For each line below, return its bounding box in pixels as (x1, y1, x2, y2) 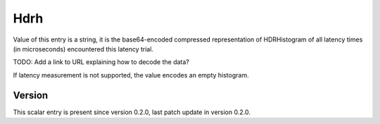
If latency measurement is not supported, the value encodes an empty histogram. (13, 70, 249, 79)
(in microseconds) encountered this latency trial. (13, 44, 154, 53)
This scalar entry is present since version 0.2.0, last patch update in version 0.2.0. (13, 108, 251, 116)
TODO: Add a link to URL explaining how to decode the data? (13, 58, 189, 66)
